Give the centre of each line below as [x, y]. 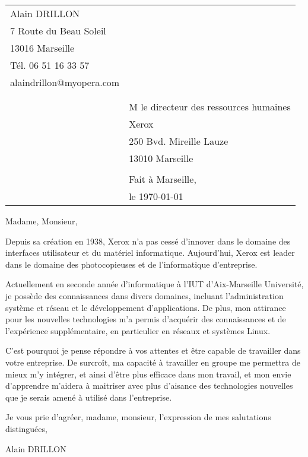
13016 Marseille [42, 48]
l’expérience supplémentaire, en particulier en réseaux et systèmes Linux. [138, 330]
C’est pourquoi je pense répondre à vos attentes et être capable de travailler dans [153, 350]
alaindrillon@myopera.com [65, 82]
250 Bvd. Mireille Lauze [179, 141]
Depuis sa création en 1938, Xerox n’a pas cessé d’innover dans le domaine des [148, 241]
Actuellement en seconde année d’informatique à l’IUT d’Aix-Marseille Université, [155, 284]
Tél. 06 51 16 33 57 [50, 65]
